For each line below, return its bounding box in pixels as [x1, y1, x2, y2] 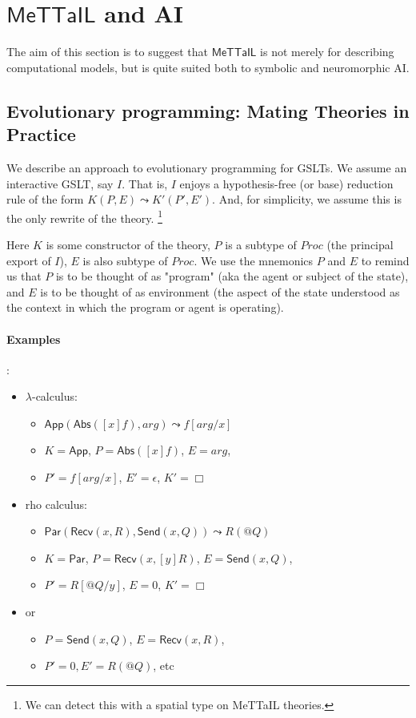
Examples [6, 330, 61, 347]
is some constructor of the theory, [46, 236, 210, 252]
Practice [6, 122, 76, 147]
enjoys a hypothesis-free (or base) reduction [179, 175, 394, 192]
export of [6, 252, 51, 268]
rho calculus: [25, 495, 87, 512]
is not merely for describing [260, 43, 394, 60]
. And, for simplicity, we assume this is [212, 191, 402, 208]
